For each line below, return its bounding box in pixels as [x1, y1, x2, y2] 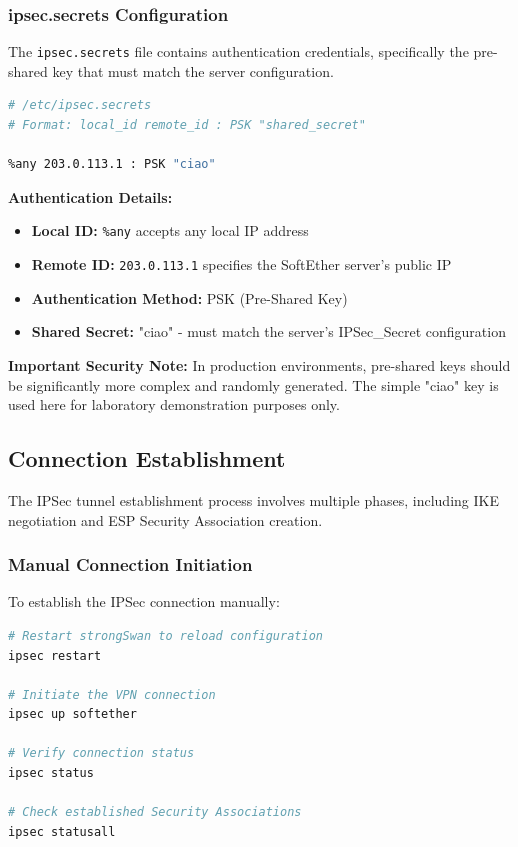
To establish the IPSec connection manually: [8, 591, 280, 612]
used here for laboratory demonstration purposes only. [8, 394, 340, 415]
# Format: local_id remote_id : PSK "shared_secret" [8, 118, 366, 133]
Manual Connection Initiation [8, 552, 253, 577]
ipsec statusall [8, 824, 116, 839]
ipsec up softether [8, 707, 137, 722]
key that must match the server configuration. [52, 60, 334, 81]
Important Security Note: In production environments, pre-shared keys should [8, 354, 511, 375]
